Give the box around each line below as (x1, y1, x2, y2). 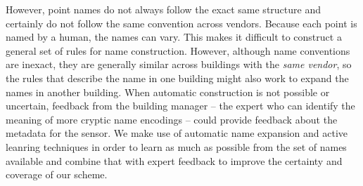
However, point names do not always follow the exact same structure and (6, 2, 321, 16)
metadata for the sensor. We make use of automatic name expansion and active (6, 126, 348, 140)
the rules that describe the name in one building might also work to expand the (6, 70, 349, 85)
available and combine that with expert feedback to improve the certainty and (6, 153, 343, 168)
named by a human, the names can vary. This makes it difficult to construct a (6, 29, 342, 44)
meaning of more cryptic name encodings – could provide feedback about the (6, 112, 338, 126)
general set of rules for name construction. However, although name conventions (6, 43, 350, 58)
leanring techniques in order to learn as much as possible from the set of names (6, 139, 347, 154)
